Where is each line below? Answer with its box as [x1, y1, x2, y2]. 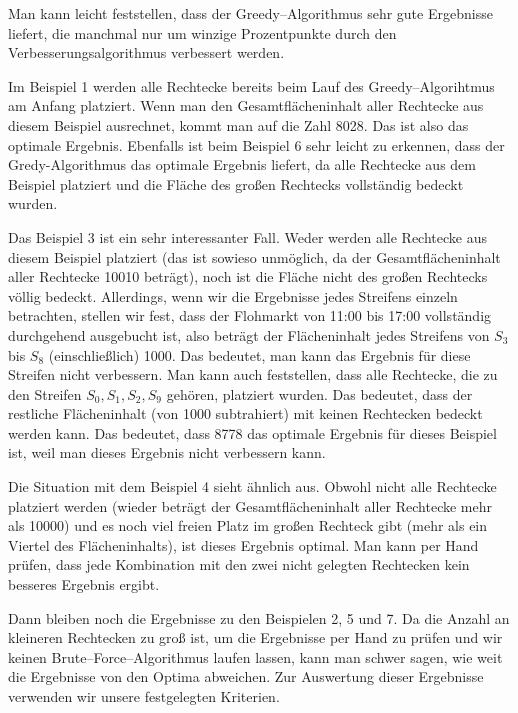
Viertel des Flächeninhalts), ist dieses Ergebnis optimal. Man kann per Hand [8, 534, 479, 555]
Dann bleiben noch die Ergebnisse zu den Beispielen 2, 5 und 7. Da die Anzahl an [8, 607, 510, 628]
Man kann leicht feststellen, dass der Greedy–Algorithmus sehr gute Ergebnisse [8, 3, 493, 23]
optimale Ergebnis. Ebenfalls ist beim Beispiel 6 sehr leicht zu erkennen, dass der [8, 134, 505, 155]
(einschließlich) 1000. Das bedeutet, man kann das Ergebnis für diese [48, 344, 471, 365]
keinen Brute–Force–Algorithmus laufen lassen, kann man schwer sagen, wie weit [8, 646, 503, 667]
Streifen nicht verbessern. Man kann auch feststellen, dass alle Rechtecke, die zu [8, 364, 498, 385]
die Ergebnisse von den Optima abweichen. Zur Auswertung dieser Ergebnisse [8, 666, 484, 687]
